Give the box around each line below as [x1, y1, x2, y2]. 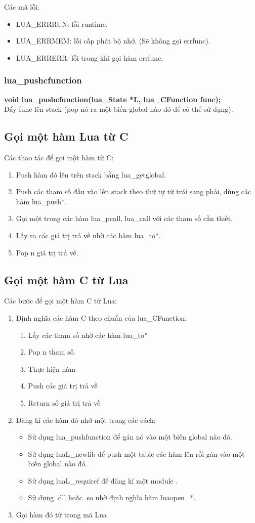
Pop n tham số [28, 346, 74, 357]
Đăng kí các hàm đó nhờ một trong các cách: [16, 414, 156, 425]
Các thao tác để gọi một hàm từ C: [4, 152, 114, 162]
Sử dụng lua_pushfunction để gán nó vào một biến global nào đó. [28, 431, 233, 442]
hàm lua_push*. [16, 196, 67, 206]
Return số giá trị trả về [28, 397, 101, 408]
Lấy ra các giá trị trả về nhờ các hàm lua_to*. [16, 230, 161, 240]
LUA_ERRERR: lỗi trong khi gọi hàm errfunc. [16, 52, 163, 63]
